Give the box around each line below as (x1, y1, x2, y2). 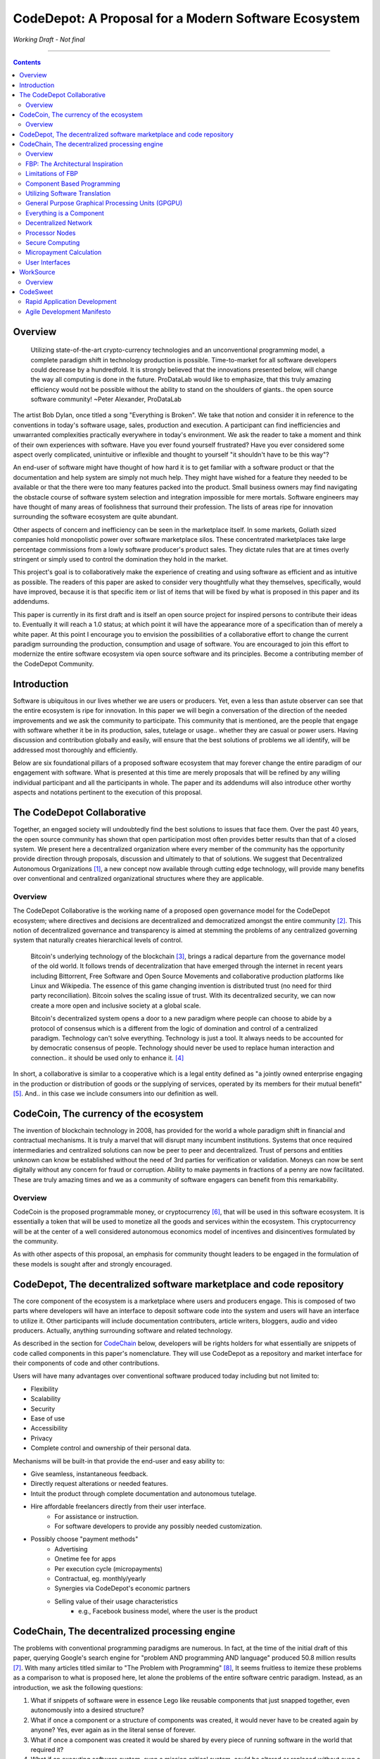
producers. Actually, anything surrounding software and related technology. (13, 1326, 233, 1335)
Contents (13, 58, 42, 66)
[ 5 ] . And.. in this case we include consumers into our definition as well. (13, 1089, 218, 1098)
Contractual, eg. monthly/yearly (54, 1574, 146, 1582)
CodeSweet (19, 287, 53, 296)
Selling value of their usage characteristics (54, 1597, 179, 1606)
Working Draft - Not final (13, 35, 85, 44)
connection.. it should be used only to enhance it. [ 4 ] (30, 1053, 184, 1062)
